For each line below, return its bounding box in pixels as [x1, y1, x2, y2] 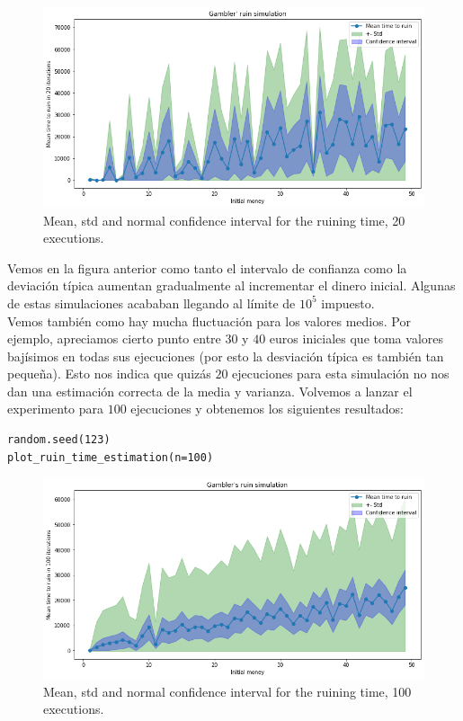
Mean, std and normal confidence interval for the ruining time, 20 [43, 210, 405, 229]
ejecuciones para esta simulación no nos [232, 364, 450, 383]
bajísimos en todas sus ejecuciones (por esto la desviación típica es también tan [7, 346, 444, 365]
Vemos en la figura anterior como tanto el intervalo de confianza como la [7, 258, 407, 277]
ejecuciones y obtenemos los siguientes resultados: [130, 399, 404, 418]
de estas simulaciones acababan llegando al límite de [7, 293, 296, 312]
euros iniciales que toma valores [269, 329, 444, 348]
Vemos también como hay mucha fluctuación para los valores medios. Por [7, 311, 411, 330]
